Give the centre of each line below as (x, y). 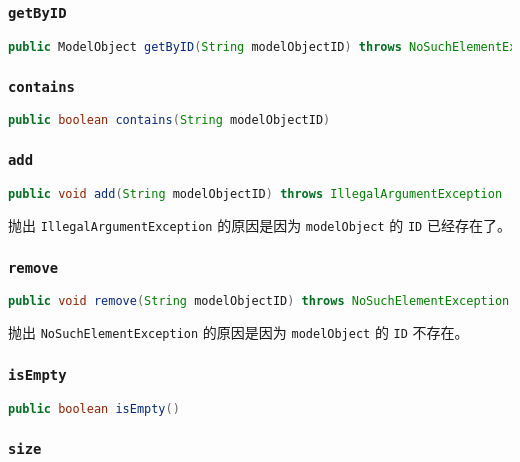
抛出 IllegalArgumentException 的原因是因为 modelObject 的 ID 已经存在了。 (259, 224)
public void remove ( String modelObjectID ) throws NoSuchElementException (259, 301)
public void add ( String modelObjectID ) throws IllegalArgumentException (255, 194)
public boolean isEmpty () (94, 408)
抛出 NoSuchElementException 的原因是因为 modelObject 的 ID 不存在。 (238, 332)
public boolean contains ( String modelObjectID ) (169, 120)
